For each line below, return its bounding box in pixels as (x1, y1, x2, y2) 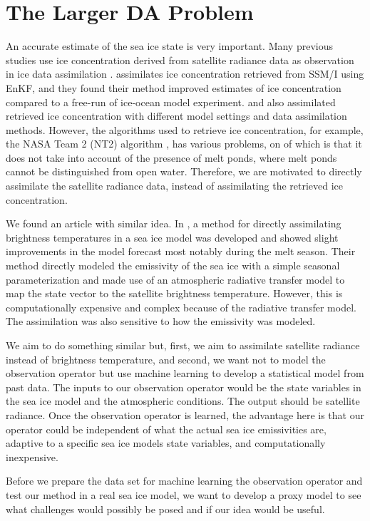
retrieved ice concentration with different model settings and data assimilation (6, 108, 347, 123)
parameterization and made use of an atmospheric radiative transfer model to (6, 272, 345, 287)
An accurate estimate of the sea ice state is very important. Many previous (6, 38, 333, 53)
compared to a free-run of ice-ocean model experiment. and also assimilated (6, 94, 336, 109)
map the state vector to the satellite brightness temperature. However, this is (6, 286, 343, 301)
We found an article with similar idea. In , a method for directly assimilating (6, 216, 341, 231)
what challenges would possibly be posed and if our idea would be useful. (6, 501, 325, 516)
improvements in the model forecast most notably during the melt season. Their (6, 244, 356, 259)
